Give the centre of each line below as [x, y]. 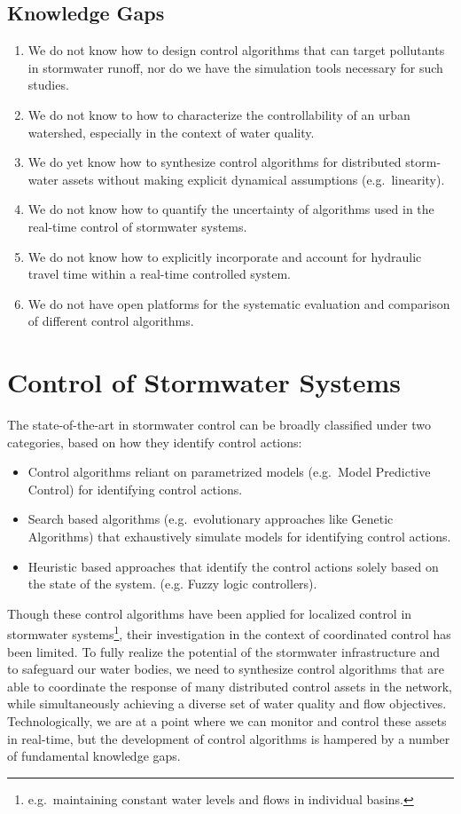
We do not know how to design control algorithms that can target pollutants [236, 50]
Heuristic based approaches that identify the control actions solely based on [233, 566]
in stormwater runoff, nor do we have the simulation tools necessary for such [235, 67]
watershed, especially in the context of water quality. [171, 132]
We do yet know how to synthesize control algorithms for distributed [215, 162]
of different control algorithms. [111, 321]
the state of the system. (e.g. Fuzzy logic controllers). [172, 584]
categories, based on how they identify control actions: [155, 442]
